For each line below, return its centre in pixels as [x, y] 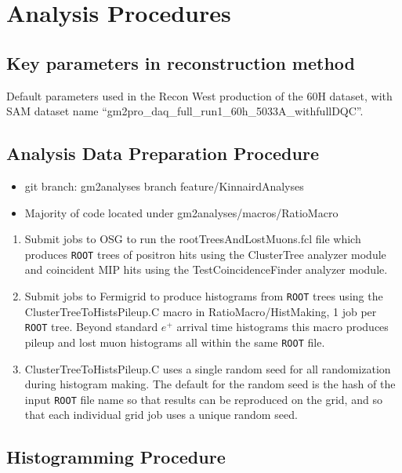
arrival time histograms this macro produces [282, 327]
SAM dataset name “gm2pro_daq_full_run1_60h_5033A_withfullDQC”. [185, 111]
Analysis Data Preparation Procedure [163, 153]
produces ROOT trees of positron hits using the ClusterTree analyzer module [205, 254]
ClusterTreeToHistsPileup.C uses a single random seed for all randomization [208, 368]
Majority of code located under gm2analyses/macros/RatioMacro [181, 212]
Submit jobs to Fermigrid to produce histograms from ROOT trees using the [204, 296]
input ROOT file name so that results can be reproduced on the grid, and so [203, 399]
